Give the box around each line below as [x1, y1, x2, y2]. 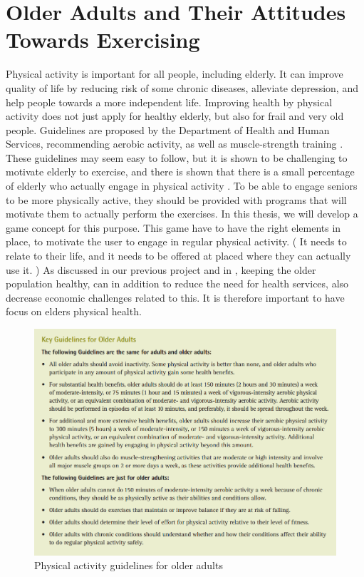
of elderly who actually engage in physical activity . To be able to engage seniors [6, 178, 358, 193]
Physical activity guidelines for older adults [34, 558, 223, 573]
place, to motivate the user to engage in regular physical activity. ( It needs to [6, 234, 347, 249]
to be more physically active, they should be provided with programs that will [6, 192, 347, 207]
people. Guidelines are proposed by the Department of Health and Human [6, 122, 330, 137]
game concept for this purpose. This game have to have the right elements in [6, 220, 341, 235]
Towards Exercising [6, 25, 200, 54]
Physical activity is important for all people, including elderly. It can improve [6, 66, 343, 81]
